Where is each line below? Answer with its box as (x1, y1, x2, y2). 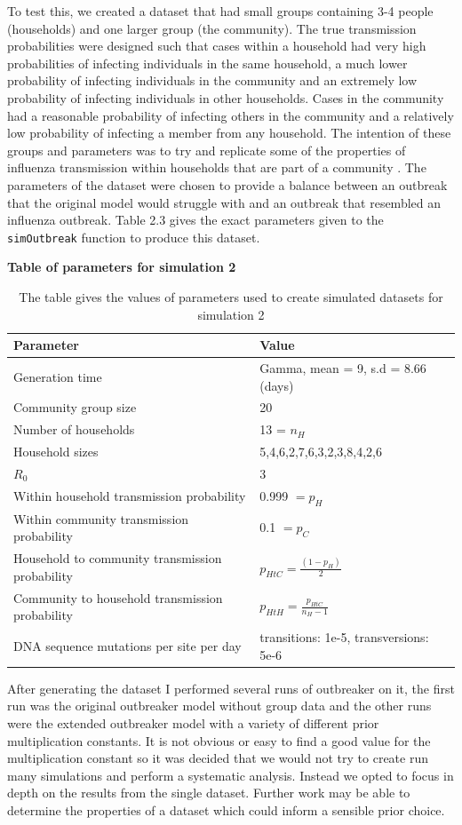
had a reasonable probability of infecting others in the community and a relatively (7, 106, 454, 124)
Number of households (13, 420, 135, 439)
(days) (259, 376, 294, 394)
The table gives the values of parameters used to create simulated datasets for (19, 287, 443, 305)
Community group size (13, 398, 137, 416)
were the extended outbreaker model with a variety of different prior (7, 714, 379, 733)
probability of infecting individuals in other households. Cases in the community (7, 88, 444, 107)
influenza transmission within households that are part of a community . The (7, 158, 426, 177)
